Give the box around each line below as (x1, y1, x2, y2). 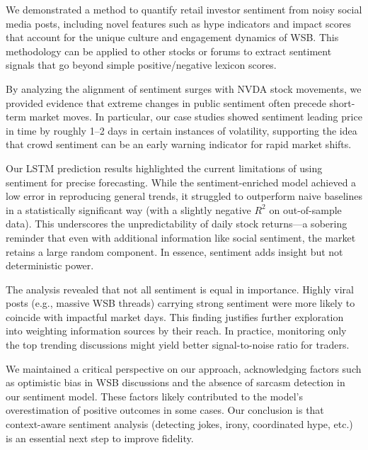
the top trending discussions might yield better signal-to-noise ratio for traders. (6, 337, 350, 352)
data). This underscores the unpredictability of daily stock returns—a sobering (6, 216, 347, 231)
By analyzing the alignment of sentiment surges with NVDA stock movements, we (6, 81, 362, 96)
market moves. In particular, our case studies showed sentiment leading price (29, 109, 362, 124)
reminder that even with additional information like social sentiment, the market (6, 230, 356, 244)
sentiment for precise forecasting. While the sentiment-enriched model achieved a (6, 174, 357, 189)
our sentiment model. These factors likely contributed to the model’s (6, 388, 304, 403)
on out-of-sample (269, 202, 342, 217)
